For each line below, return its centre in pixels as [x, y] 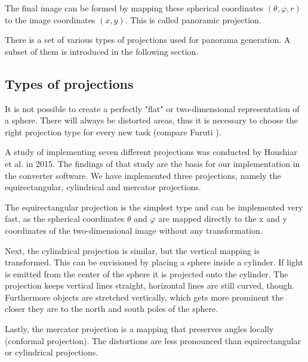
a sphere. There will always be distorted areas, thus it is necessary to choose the [151, 120]
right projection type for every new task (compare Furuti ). [113, 132]
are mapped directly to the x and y [223, 219]
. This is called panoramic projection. [193, 19]
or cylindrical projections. [52, 352]
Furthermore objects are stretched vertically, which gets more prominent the [144, 297]
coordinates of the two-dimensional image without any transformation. [134, 230]
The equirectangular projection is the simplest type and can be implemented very [154, 207]
